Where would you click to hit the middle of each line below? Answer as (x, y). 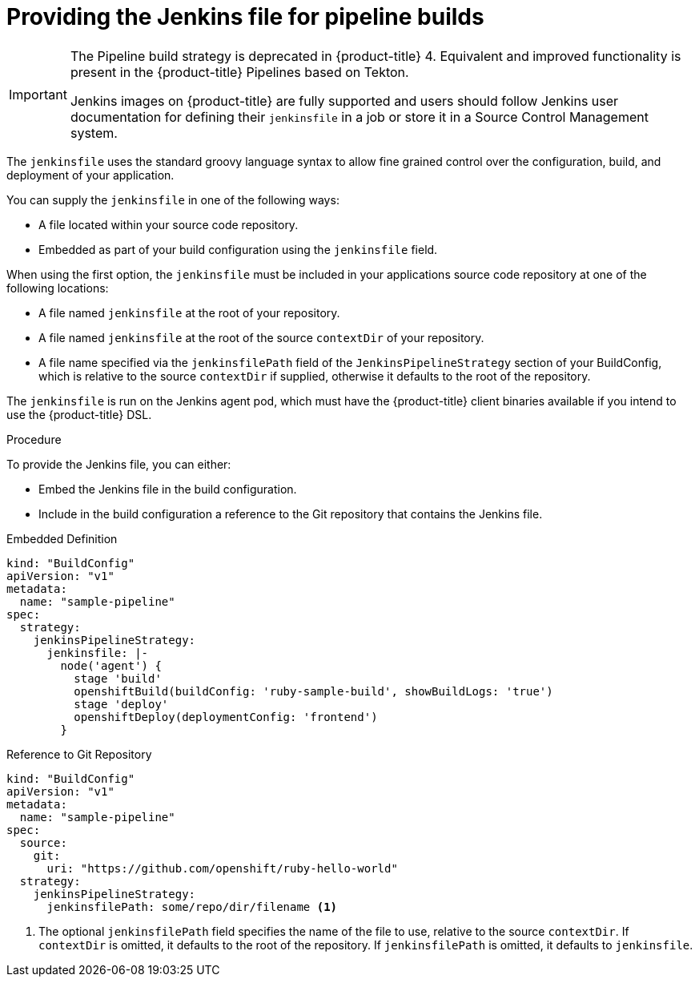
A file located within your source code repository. (169, 224)
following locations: (58, 288)
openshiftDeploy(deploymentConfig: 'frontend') (226, 717)
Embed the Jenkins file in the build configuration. (168, 489)
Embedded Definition (62, 538)
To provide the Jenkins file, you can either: (119, 464)
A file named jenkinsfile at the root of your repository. (189, 312)
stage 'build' (118, 678)
